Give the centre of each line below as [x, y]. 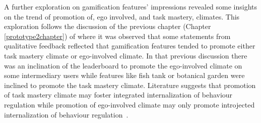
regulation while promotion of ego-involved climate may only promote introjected [129, 104]
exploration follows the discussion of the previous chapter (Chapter [108, 26]
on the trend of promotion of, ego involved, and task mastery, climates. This [122, 16]
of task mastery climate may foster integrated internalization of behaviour [118, 95]
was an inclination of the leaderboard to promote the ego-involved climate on [123, 65]
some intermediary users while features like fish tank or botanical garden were [124, 75]
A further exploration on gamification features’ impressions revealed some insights [131, 6]
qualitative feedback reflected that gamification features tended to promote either [130, 46]
